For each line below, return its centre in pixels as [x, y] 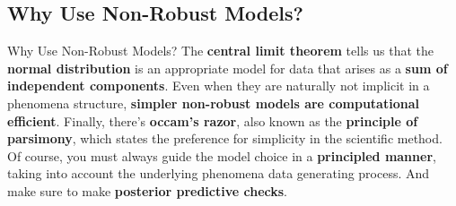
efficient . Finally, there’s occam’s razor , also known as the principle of [213, 120]
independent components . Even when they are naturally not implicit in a [219, 86]
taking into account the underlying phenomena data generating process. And [219, 173]
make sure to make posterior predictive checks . [147, 190]
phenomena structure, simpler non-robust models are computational [213, 103]
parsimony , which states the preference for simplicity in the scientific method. [225, 138]
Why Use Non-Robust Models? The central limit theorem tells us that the [220, 51]
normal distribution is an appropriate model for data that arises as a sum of [228, 68]
